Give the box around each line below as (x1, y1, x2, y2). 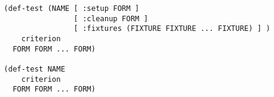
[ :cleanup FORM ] (73, 14, 148, 23)
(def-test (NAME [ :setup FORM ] (4, 4, 140, 13)
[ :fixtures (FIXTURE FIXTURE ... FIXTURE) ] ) (73, 24, 271, 33)
